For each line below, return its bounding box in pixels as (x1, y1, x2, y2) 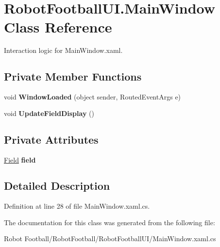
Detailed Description (4, 178, 110, 193)
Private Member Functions (4, 69, 142, 84)
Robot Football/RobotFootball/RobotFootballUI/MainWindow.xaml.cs (4, 233, 216, 244)
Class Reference (4, 17, 112, 37)
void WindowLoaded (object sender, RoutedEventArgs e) (4, 92, 181, 102)
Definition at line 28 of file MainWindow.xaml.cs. (4, 201, 150, 211)
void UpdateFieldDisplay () (4, 108, 94, 118)
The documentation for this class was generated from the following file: (4, 217, 215, 227)
